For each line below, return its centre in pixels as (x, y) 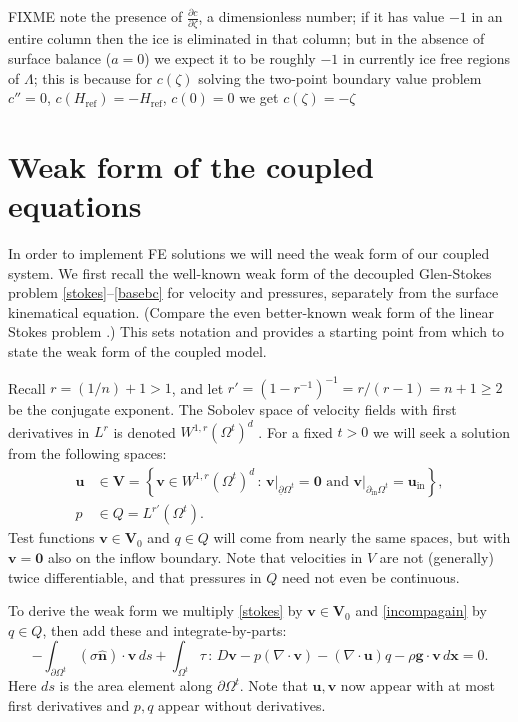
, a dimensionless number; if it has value (321, 16)
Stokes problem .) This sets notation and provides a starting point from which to (256, 331)
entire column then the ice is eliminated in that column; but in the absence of (246, 38)
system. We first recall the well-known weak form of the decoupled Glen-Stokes (250, 272)
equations (75, 205)
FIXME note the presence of (95, 16)
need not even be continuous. (370, 576)
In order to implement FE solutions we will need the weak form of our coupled (249, 253)
